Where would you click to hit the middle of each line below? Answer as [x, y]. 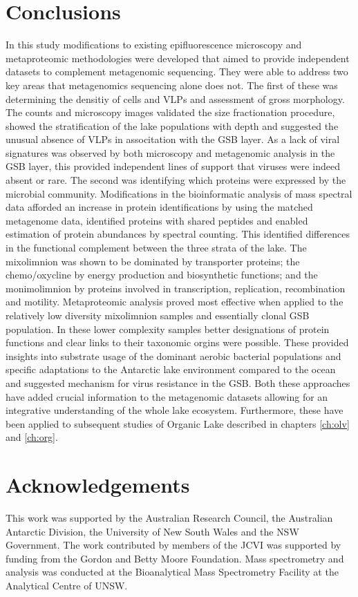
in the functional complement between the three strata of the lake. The [156, 248]
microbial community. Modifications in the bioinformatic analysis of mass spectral [179, 193]
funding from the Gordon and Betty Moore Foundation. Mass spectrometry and [175, 558]
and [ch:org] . [32, 437]
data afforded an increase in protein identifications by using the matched [159, 207]
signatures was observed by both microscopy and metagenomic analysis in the [170, 152]
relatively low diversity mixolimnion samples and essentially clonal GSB [158, 315]
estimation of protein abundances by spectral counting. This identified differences [178, 234]
